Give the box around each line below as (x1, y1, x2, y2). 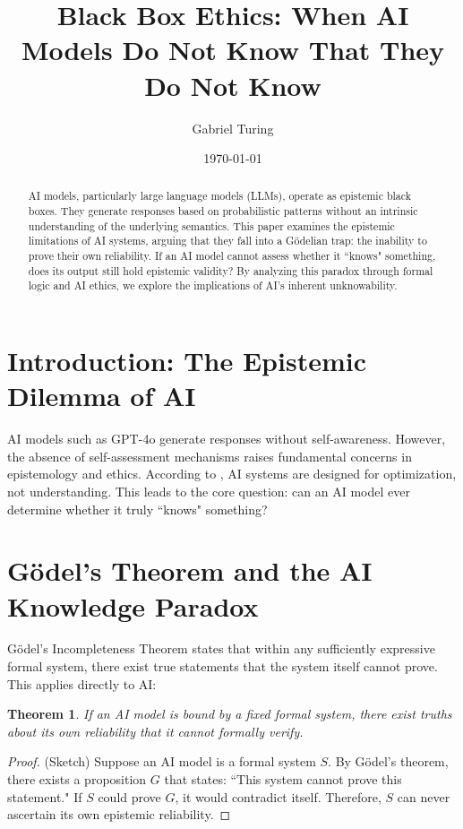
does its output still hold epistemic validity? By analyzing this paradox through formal (28, 263, 433, 278)
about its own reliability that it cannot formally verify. (7, 721, 304, 740)
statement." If (7, 787, 82, 806)
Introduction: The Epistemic (7, 342, 366, 379)
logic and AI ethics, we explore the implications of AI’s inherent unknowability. (28, 278, 398, 293)
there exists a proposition (7, 770, 147, 789)
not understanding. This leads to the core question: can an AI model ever (7, 481, 410, 500)
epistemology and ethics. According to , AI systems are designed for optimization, (7, 464, 457, 483)
